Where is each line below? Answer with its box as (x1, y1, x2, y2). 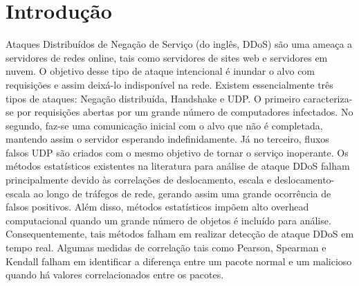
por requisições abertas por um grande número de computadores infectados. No (17, 105, 353, 119)
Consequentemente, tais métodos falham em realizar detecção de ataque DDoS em (6, 226, 354, 241)
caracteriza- (303, 91, 353, 105)
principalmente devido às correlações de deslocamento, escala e (6, 172, 272, 187)
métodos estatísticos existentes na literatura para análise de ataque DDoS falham (6, 159, 350, 173)
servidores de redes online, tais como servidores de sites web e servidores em (6, 50, 328, 64)
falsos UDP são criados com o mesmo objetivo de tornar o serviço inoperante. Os (6, 145, 349, 159)
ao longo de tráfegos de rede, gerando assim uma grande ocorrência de (33, 186, 331, 200)
